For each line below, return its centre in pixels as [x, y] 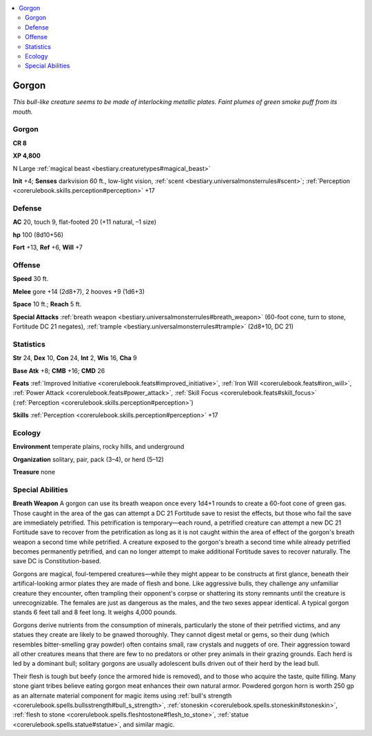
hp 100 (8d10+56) [38, 235]
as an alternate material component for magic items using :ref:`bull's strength [122, 695]
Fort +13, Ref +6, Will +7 [48, 247]
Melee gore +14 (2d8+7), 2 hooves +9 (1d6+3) [79, 291]
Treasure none [34, 472]
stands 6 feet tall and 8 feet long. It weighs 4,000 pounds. [95, 612]
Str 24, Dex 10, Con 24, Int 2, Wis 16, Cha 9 [75, 358]
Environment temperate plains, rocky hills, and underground [99, 447]
